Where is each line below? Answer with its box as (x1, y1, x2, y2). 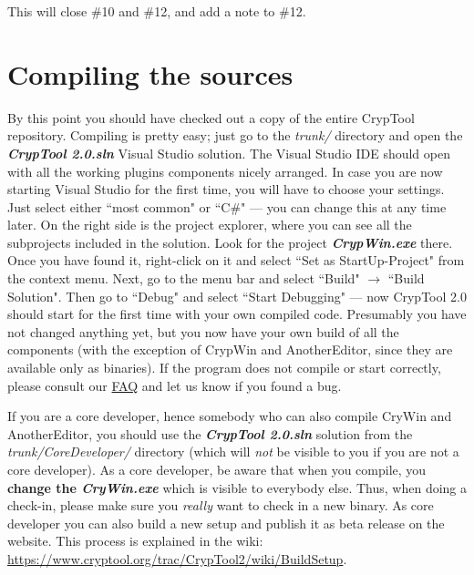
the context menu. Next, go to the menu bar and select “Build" (7, 269, 360, 288)
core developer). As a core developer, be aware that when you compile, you (7, 460, 427, 478)
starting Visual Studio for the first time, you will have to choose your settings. (7, 180, 445, 199)
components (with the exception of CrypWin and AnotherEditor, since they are (7, 340, 453, 359)
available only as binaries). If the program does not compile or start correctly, (7, 358, 441, 377)
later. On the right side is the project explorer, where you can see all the (7, 215, 412, 234)
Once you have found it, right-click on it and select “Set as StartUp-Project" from (7, 251, 465, 270)
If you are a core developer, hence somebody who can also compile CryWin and (7, 406, 452, 426)
